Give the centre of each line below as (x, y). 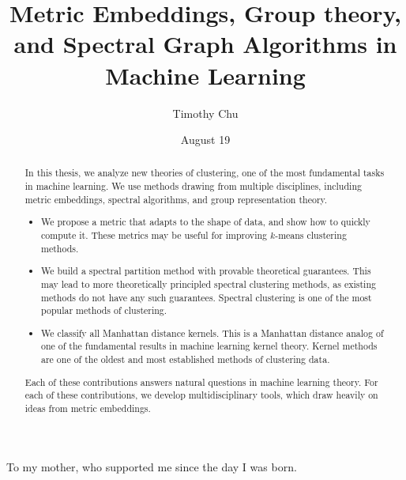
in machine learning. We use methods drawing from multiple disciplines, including (193, 186)
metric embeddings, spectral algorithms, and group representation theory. (176, 199)
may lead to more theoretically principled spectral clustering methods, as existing (209, 283)
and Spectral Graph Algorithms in (205, 44)
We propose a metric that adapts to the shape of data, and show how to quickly (206, 222)
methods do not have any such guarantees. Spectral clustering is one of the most (207, 297)
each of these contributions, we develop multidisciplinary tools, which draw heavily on (201, 395)
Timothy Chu (205, 113)
